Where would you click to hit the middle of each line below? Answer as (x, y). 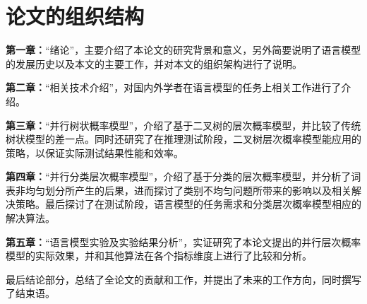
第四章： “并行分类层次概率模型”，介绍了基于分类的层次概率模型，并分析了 (179, 176)
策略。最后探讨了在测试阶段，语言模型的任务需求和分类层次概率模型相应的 (188, 204)
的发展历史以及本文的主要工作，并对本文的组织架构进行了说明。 (154, 63)
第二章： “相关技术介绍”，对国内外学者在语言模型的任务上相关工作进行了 (174, 87)
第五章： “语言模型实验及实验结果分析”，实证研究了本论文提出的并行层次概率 (183, 241)
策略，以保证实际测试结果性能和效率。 (95, 152)
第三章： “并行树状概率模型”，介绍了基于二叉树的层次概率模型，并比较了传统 (183, 125)
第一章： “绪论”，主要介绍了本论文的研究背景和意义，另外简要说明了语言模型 (183, 50)
